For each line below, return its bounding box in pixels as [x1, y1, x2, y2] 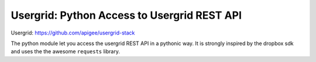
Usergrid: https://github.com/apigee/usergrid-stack [11, 29, 135, 36]
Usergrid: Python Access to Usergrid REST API [11, 9, 242, 22]
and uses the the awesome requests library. [11, 48, 120, 55]
